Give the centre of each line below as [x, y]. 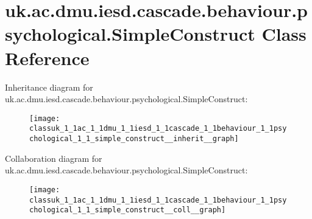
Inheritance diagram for [49, 87]
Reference [47, 57]
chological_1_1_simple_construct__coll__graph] [128, 210]
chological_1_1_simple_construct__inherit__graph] [134, 139]
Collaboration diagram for [54, 158]
